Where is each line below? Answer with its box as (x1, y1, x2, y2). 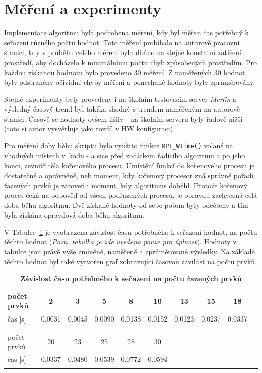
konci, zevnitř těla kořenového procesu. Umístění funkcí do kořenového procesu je (4, 160, 255, 171)
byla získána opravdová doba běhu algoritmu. (4, 209, 144, 220)
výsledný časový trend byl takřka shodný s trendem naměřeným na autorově (4, 103, 240, 114)
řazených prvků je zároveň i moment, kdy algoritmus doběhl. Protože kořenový (4, 180, 248, 190)
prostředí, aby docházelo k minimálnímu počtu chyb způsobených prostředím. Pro (4, 57, 257, 67)
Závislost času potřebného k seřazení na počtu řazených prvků (20, 273, 242, 284)
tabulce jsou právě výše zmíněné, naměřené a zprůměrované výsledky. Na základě (4, 246, 255, 257)
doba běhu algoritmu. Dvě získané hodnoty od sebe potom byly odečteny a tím (4, 199, 248, 210)
